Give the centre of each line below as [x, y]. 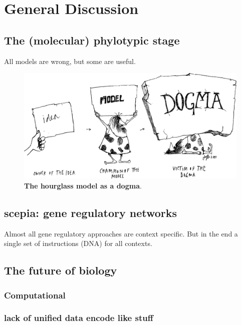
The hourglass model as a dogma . [83, 185]
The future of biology [61, 270]
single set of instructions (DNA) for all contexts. [78, 243]
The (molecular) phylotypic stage [92, 40]
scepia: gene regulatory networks [91, 212]
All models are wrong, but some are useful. [70, 61]
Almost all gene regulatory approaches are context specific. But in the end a [121, 233]
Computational [35, 295]
